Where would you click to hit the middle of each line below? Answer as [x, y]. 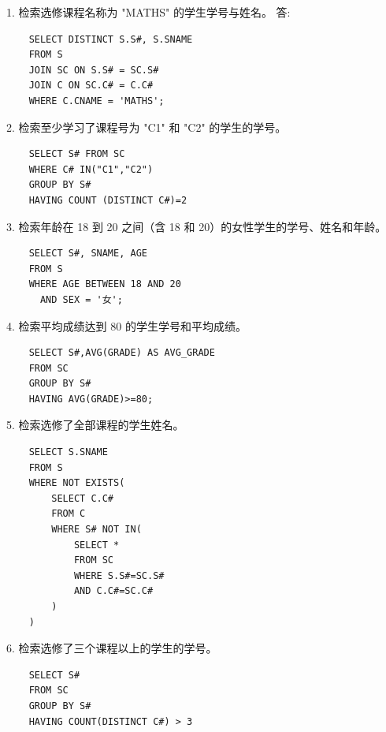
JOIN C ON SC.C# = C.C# [91, 86]
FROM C [69, 514]
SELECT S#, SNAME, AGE [88, 254]
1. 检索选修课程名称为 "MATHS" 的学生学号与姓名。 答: [148, 12]
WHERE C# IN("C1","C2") [91, 169]
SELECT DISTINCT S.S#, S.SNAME [111, 39]
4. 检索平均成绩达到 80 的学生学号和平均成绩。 [126, 325]
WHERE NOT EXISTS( [77, 483]
